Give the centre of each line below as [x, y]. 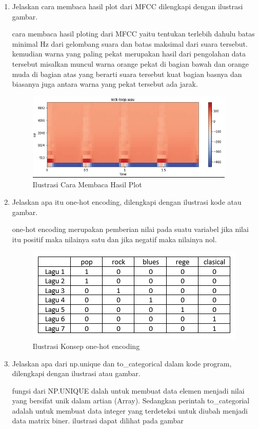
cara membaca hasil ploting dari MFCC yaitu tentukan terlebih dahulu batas [133, 34]
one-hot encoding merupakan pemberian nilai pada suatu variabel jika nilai [130, 229]
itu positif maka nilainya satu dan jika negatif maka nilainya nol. [114, 239]
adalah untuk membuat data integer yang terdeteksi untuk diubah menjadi [130, 410]
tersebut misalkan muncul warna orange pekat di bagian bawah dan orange [130, 63]
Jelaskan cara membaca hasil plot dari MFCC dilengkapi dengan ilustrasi [127, 6]
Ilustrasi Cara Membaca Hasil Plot [87, 184]
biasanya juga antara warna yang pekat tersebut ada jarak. [105, 84]
